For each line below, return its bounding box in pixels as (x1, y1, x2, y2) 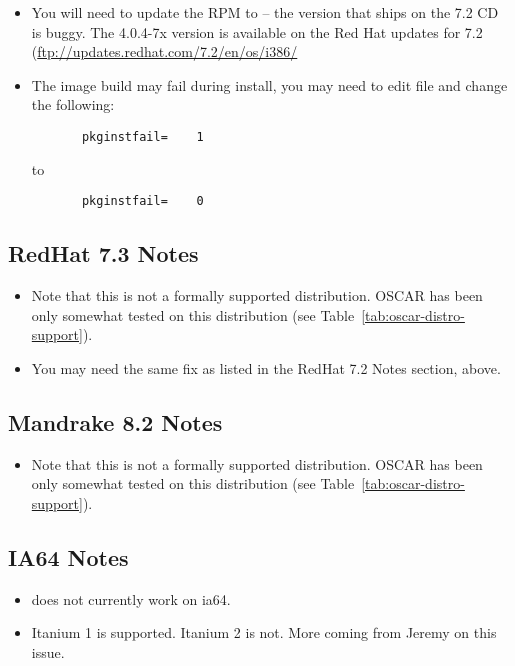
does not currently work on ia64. (31, 588, 231, 609)
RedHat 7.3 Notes (8, 238, 199, 269)
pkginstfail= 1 (81, 129, 204, 144)
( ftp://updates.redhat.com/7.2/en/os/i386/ (31, 41, 298, 62)
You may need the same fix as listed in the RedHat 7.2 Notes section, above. (31, 357, 501, 378)
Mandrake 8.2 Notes (8, 406, 223, 437)
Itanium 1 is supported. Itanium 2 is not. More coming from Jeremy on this (31, 622, 497, 643)
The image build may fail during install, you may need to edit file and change (31, 74, 508, 95)
